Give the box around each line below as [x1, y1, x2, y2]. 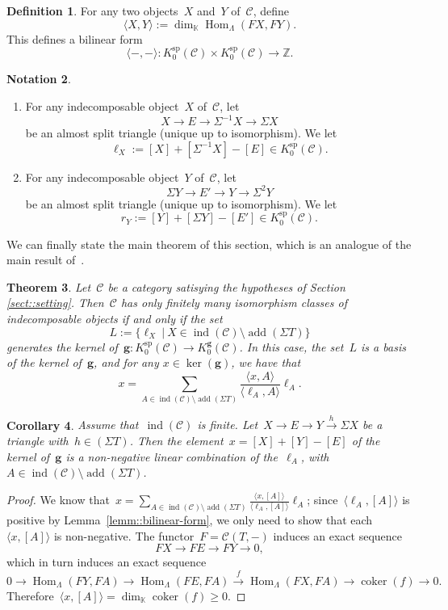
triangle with [6, 432, 69, 449]
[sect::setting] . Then [6, 294, 104, 311]
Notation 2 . [6, 70, 71, 87]
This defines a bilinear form [6, 30, 143, 47]
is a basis [361, 338, 406, 355]
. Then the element [129, 432, 224, 449]
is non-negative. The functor [53, 527, 195, 544]
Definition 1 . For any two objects [6, 2, 178, 19]
